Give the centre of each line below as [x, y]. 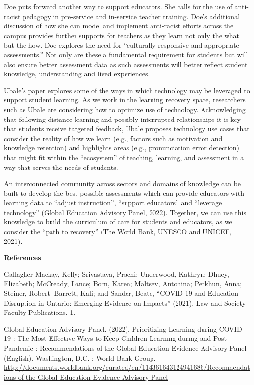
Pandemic [19, 348]
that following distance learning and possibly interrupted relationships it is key [122, 119]
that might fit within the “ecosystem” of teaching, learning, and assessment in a [124, 157]
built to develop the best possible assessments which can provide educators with [124, 193]
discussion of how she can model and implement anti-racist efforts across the [119, 26]
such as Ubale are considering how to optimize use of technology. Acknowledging [125, 109]
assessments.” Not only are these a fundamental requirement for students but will [126, 54]
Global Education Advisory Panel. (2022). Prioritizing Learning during [111, 328]
